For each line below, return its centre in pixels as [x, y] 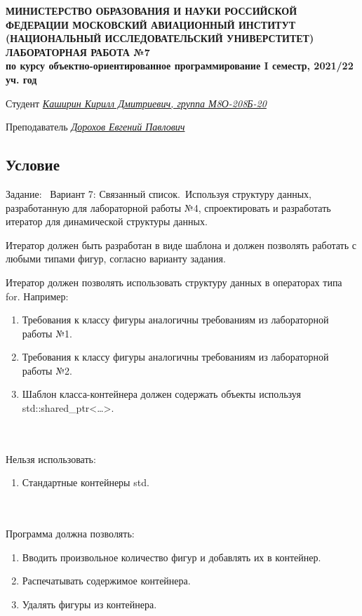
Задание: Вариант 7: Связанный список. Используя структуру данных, [159, 193]
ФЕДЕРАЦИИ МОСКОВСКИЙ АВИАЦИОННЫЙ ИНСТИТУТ [151, 24]
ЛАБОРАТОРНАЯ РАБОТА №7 [78, 52]
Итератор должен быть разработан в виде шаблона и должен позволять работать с [181, 245]
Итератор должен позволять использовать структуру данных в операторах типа [174, 282]
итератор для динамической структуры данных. [107, 221]
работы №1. [47, 333]
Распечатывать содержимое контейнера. [106, 581]
